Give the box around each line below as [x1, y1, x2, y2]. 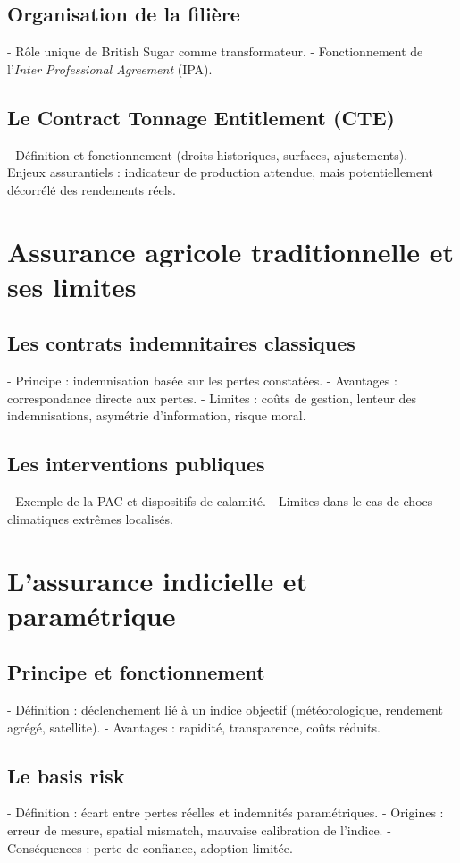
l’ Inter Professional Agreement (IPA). [7, 59, 213, 78]
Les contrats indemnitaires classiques [7, 329, 355, 357]
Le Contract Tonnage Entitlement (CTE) [7, 103, 395, 131]
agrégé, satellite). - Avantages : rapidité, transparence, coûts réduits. [7, 717, 381, 736]
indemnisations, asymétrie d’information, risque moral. [7, 406, 306, 425]
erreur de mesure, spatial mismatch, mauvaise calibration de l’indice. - [7, 821, 391, 840]
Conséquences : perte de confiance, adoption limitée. [7, 838, 293, 857]
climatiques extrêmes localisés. [7, 509, 173, 528]
